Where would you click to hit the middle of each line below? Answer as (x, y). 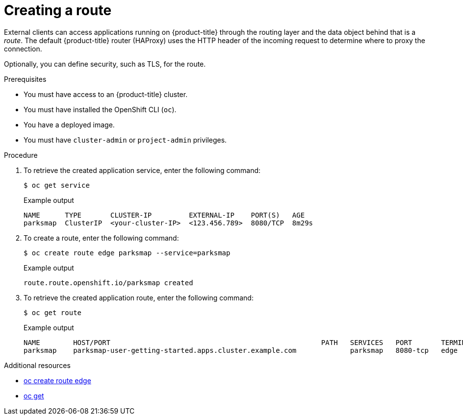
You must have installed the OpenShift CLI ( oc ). (100, 109)
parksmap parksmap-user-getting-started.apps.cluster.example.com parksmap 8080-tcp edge (241, 350)
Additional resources (37, 365)
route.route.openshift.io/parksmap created (108, 283)
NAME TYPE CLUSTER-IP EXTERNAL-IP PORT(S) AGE (164, 215)
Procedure (21, 155)
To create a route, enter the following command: (101, 238)
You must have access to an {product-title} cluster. (106, 94)
